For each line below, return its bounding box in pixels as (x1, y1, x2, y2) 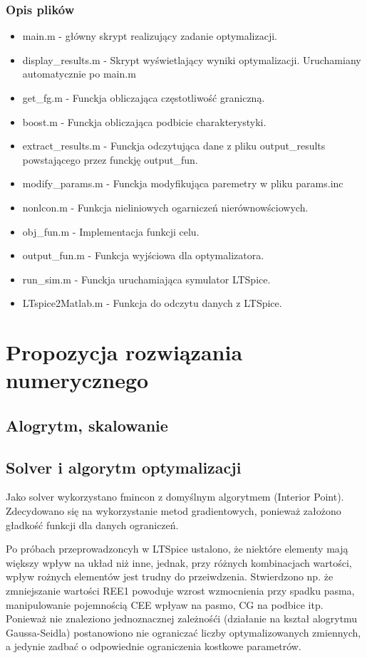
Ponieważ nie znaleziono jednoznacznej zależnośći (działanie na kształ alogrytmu (6, 611, 358, 626)
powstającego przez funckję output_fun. (22, 152, 198, 167)
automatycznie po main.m (22, 66, 136, 81)
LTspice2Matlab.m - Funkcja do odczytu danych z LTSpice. (22, 296, 282, 310)
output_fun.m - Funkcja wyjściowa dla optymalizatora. (22, 248, 264, 263)
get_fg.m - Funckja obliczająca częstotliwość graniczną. (22, 90, 265, 105)
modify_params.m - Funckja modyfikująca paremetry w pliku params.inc (22, 176, 343, 191)
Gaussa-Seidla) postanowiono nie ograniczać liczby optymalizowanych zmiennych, (6, 625, 361, 639)
